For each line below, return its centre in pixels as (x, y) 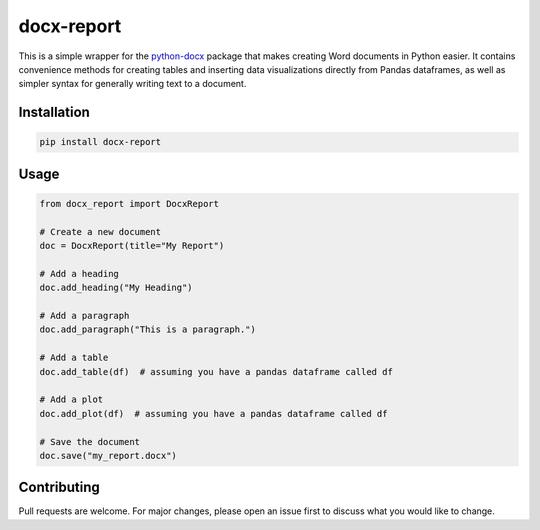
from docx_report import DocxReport (129, 203)
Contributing (59, 487)
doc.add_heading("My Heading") (116, 288)
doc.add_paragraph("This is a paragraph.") (148, 329)
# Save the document (89, 441)
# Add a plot (71, 399)
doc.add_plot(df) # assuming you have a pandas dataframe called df (213, 413)
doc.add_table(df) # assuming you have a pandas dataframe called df (216, 371)
